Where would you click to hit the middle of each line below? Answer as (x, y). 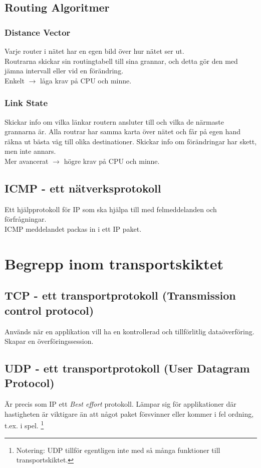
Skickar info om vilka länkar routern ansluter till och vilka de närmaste (114, 121)
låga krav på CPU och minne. (86, 80)
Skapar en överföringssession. (49, 341)
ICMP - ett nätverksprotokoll (83, 188)
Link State (26, 103)
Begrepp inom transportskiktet (114, 263)
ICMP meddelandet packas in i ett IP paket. (73, 228)
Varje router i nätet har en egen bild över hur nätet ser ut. (94, 51)
